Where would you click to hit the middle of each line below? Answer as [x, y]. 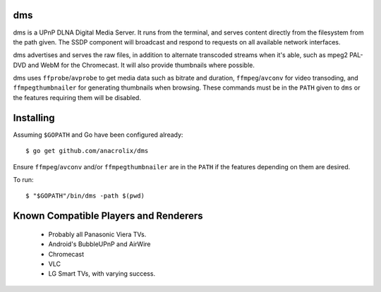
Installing [34, 117]
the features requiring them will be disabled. [77, 97]
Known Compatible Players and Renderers [108, 216]
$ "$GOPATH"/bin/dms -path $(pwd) [85, 196]
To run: [24, 179]
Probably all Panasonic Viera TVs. [97, 234]
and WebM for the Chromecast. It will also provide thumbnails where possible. [141, 65]
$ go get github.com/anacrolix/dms [87, 151]
